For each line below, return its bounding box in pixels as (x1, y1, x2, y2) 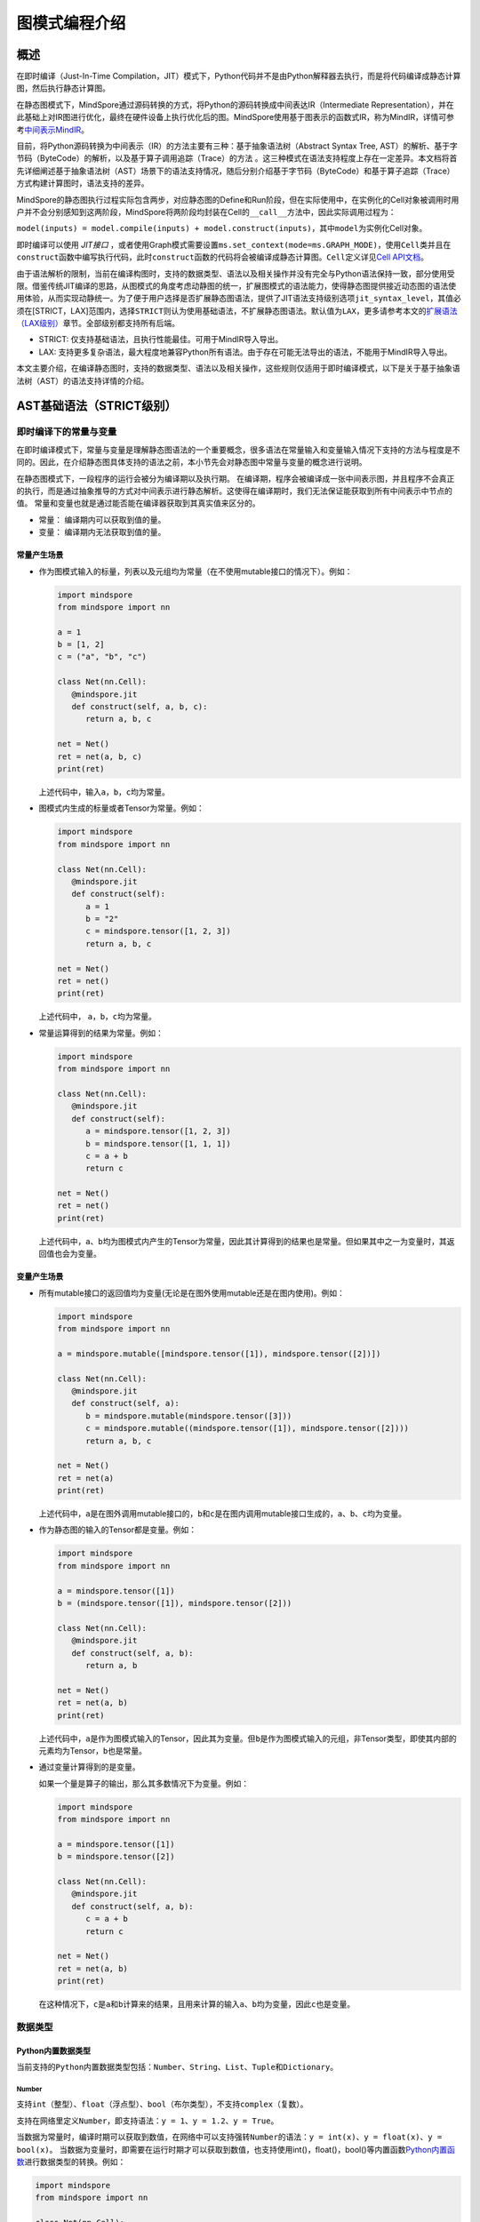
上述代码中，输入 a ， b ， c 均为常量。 (38, 787, 171, 797)
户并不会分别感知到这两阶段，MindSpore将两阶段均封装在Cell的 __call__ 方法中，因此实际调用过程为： (16, 206, 396, 217)
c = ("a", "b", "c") (57, 651, 147, 662)
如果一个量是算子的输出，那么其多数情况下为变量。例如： (38, 1778, 249, 1788)
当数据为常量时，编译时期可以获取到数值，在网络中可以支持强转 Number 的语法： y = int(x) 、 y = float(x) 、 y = (16, 2131, 443, 2142)
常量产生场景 (16, 549, 64, 560)
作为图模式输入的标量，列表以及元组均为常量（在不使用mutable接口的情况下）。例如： (38, 565, 353, 577)
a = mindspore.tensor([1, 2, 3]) (85, 1126, 231, 1137)
